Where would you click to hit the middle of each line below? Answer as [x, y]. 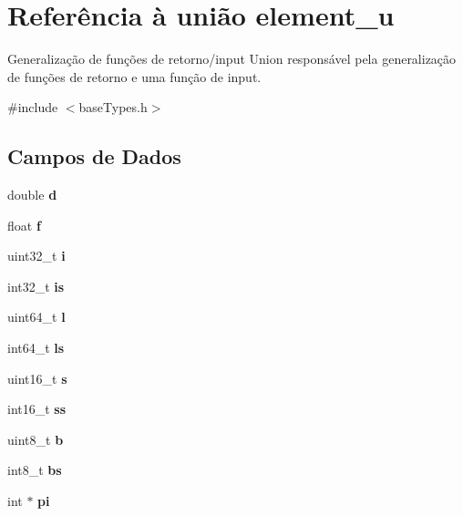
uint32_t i [36, 256]
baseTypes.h [113, 107]
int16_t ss [37, 409]
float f [24, 225]
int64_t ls [36, 348]
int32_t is [36, 286]
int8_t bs [35, 470]
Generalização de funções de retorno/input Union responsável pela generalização [232, 59]
